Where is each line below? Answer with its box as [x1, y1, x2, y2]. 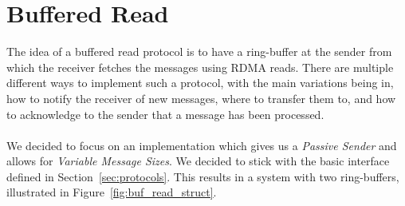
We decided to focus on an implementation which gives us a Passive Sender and [6, 137, 397, 153]
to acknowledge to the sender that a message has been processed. [6, 105, 324, 122]
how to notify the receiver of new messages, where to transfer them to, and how [6, 89, 396, 106]
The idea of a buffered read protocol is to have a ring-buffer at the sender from [6, 43, 392, 60]
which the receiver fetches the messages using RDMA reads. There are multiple [6, 58, 394, 75]
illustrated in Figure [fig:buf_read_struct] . [6, 184, 217, 200]
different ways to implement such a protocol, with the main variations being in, [6, 74, 394, 91]
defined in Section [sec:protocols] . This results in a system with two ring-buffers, [6, 168, 399, 184]
